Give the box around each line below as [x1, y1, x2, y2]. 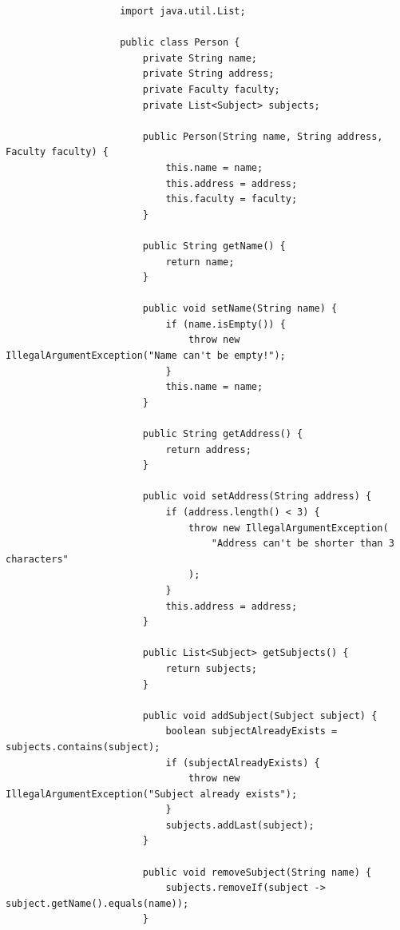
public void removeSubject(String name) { [142, 866, 372, 878]
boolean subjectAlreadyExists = [165, 725, 338, 737]
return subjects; [165, 662, 257, 674]
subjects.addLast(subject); [165, 819, 315, 831]
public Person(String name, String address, [142, 130, 383, 142]
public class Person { [120, 37, 240, 49]
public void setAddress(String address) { [142, 491, 372, 503]
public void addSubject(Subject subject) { [142, 709, 378, 721]
